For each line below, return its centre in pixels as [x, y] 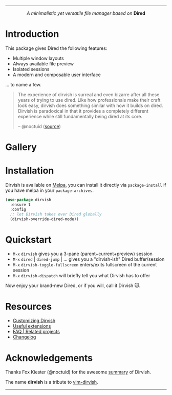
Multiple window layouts [38, 58]
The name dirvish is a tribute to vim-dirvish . [52, 382]
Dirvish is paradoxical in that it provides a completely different [83, 111]
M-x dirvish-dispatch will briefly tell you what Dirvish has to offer [81, 276]
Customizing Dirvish [34, 321]
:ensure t [20, 204]
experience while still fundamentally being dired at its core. [80, 116]
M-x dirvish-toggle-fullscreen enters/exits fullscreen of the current [85, 265]
